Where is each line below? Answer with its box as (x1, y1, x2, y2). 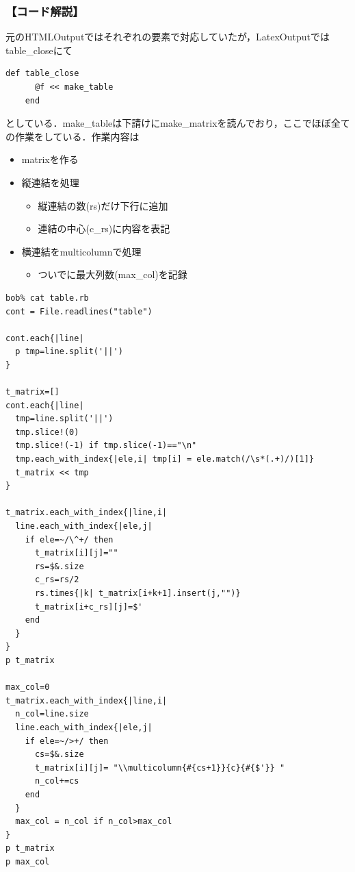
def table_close (5, 68, 79, 79)
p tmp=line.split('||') (15, 347, 123, 357)
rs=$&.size (34, 561, 84, 571)
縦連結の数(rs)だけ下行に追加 (38, 198, 168, 212)
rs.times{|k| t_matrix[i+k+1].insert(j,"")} (34, 588, 241, 598)
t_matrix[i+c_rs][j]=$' (34, 601, 143, 612)
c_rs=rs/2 (34, 575, 79, 585)
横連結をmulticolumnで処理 (21, 244, 142, 258)
